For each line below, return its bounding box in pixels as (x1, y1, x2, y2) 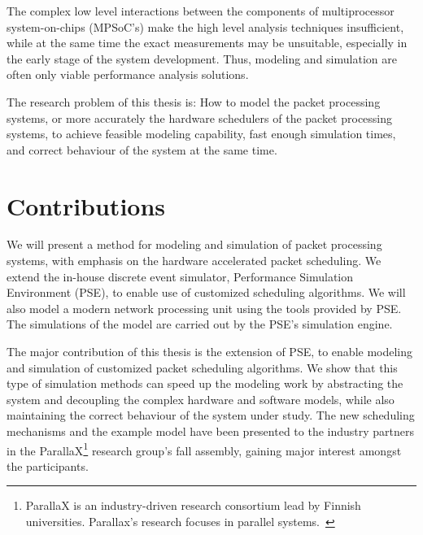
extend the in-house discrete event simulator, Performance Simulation (7, 267, 354, 285)
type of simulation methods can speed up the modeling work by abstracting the (7, 375, 403, 392)
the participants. (7, 457, 89, 474)
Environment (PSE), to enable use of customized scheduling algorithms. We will (7, 284, 406, 301)
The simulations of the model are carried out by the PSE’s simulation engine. (7, 315, 393, 333)
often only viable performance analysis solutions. (7, 66, 249, 83)
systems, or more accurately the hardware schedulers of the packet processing (7, 109, 393, 126)
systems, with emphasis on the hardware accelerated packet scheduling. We (7, 252, 382, 269)
